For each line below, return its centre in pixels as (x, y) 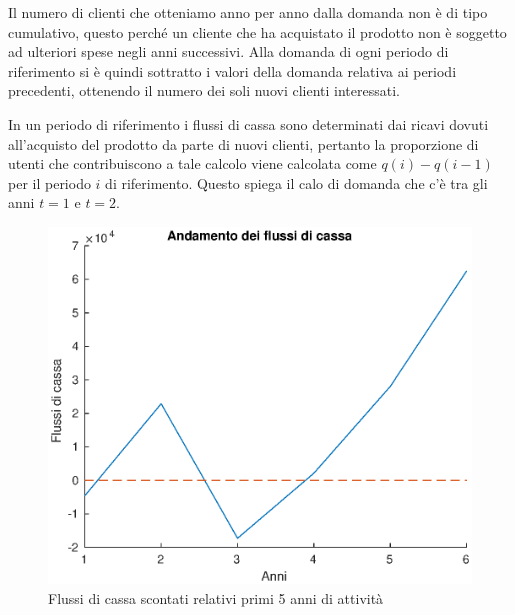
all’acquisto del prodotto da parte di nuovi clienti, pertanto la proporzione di (243, 143)
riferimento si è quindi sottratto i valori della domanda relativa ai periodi (232, 70)
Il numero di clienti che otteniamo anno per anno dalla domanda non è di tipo (248, 12)
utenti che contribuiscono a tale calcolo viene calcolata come (192, 163)
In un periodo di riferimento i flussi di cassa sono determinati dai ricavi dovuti (248, 123)
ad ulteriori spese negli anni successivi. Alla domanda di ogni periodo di (228, 51)
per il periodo (49, 182)
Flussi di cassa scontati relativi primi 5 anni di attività (216, 597)
